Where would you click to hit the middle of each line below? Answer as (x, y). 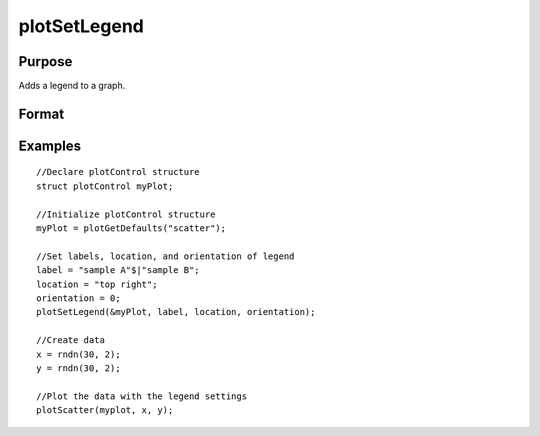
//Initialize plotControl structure (126, 214)
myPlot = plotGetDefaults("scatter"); (131, 228)
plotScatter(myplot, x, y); (105, 410)
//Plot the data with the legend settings (142, 396)
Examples (50, 145)
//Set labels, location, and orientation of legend (165, 256)
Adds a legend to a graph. (72, 86)
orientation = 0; (78, 298)
